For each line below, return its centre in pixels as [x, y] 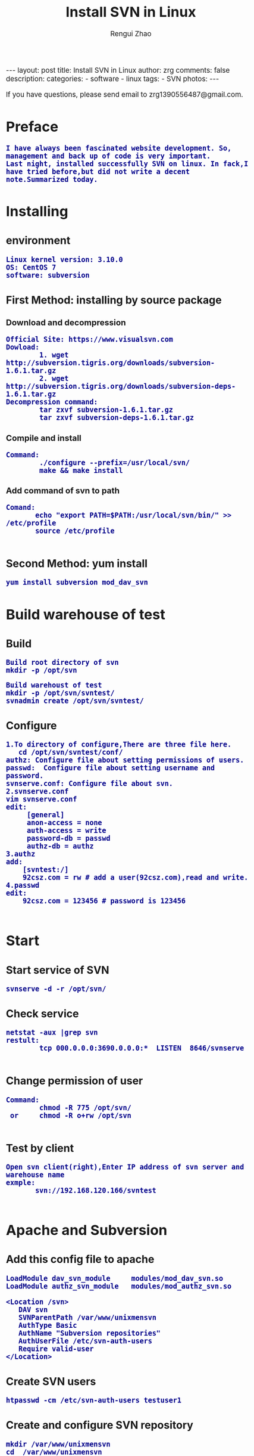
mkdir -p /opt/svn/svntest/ [61, 693]
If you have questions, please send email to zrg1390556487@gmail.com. [125, 94]
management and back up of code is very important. [109, 156]
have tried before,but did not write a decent [98, 171]
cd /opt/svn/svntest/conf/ [70, 752]
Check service [43, 1013]
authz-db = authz [60, 846]
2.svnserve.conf [37, 791]
